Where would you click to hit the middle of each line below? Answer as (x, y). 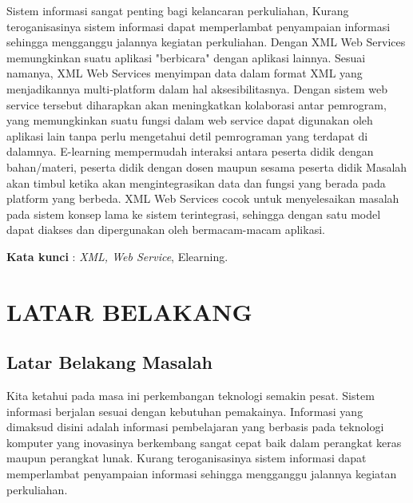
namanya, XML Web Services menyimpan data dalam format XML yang (185, 73)
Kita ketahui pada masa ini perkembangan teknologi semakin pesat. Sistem (191, 396)
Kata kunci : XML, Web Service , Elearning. (117, 256)
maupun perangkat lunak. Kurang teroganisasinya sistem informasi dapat (187, 458)
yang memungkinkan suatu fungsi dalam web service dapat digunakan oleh (190, 120)
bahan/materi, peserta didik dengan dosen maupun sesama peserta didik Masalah (207, 166)
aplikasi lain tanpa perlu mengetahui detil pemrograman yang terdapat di (187, 135)
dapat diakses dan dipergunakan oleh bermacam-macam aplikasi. (166, 230)
